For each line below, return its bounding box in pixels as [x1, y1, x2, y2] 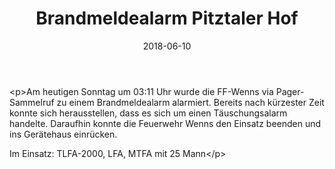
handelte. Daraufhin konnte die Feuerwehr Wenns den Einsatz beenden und [9, 117, 322, 129]
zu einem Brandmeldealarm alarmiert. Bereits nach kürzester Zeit [56, 96, 325, 108]
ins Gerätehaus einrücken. [9, 128, 118, 140]
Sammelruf [9, 96, 55, 108]
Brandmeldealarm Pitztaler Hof [35, 7, 299, 30]
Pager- [275, 85, 305, 97]
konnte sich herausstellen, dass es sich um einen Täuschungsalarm [9, 107, 288, 119]
